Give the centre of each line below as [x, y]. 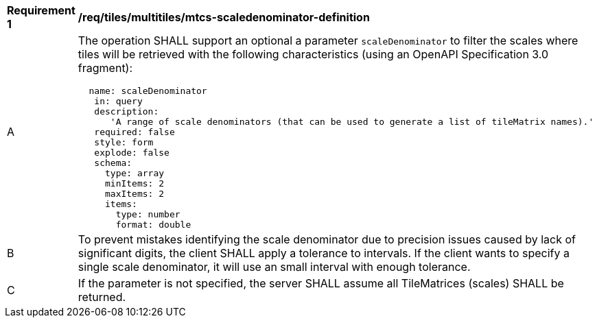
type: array [134, 173]
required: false [134, 132]
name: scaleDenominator [148, 91]
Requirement [41, 10]
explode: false [132, 153]
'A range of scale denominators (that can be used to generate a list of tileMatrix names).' [352, 122]
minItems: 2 [134, 183]
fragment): [105, 68]
